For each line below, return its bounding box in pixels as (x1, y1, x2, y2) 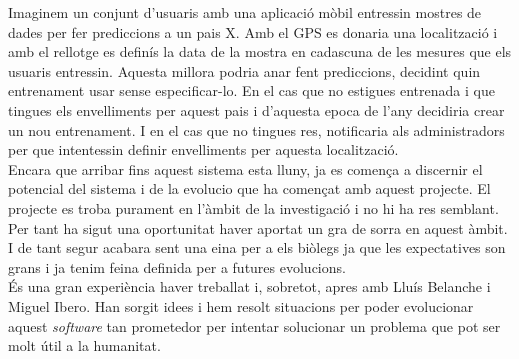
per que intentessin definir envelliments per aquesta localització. (8, 139, 399, 160)
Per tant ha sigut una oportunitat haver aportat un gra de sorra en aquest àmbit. (8, 217, 508, 238)
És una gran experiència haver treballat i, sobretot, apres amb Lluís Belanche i (8, 276, 491, 297)
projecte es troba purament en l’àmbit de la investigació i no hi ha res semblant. (8, 197, 499, 218)
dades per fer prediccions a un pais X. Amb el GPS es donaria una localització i (8, 21, 498, 42)
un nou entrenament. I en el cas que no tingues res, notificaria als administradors (8, 119, 505, 140)
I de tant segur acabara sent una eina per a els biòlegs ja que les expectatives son (8, 237, 506, 258)
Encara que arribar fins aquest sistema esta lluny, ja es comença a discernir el (8, 158, 483, 179)
